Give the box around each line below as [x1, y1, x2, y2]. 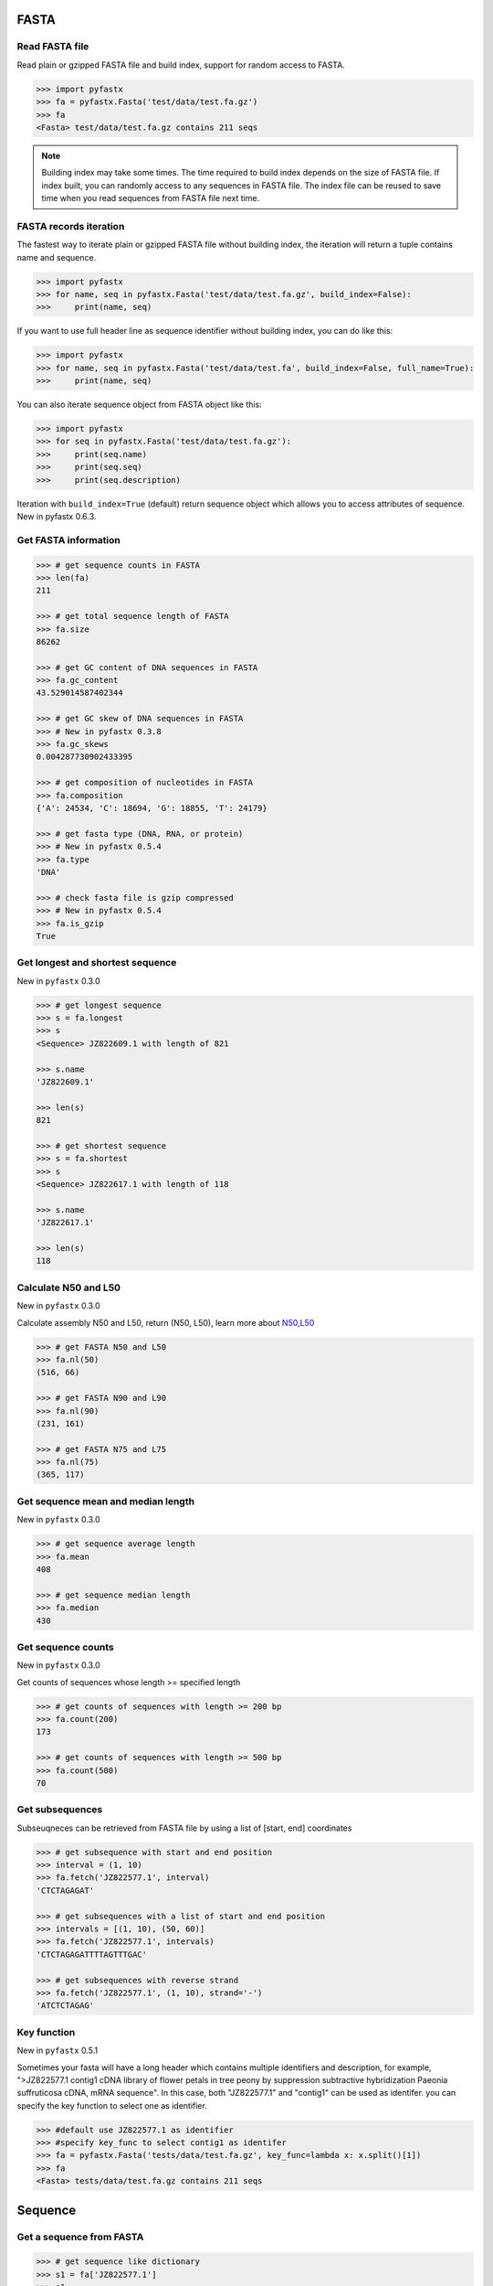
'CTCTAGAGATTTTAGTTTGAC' [36, 1949, 148, 1960]
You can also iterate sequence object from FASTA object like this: [16, 399, 262, 411]
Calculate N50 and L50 [16, 1281, 121, 1294]
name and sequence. [16, 251, 97, 262]
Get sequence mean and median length [16, 1495, 195, 1508]
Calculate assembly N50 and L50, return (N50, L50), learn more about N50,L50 [16, 1317, 315, 1328]
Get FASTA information [16, 533, 121, 546]
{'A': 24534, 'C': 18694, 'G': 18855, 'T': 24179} [36, 803, 268, 813]
